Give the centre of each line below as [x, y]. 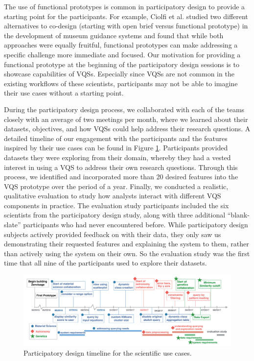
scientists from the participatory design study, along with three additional [115, 215]
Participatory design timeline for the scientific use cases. [108, 352]
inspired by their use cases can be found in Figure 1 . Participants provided [116, 148]
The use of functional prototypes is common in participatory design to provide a [125, 6]
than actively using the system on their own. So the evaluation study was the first [127, 253]
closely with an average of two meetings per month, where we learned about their [126, 119]
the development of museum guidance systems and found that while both [114, 35]
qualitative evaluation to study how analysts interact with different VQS [113, 196]
